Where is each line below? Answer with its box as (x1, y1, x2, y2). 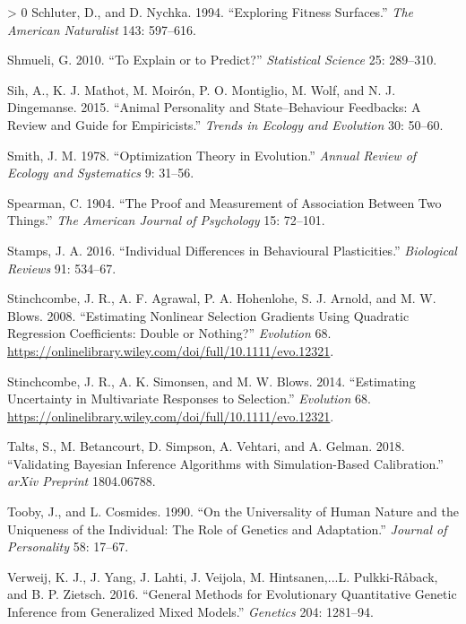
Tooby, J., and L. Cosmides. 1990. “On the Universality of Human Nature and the (7, 502, 459, 521)
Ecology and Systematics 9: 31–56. (7, 163, 194, 182)
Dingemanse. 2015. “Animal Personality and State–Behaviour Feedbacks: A (7, 98, 421, 117)
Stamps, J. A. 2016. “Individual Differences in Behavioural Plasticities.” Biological (7, 240, 457, 259)
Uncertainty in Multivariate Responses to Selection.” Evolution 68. (7, 389, 371, 408)
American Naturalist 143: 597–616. (7, 20, 196, 39)
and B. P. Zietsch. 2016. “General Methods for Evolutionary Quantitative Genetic (7, 585, 457, 603)
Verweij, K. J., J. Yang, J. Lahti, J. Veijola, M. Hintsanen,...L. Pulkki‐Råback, (7, 567, 438, 585)
